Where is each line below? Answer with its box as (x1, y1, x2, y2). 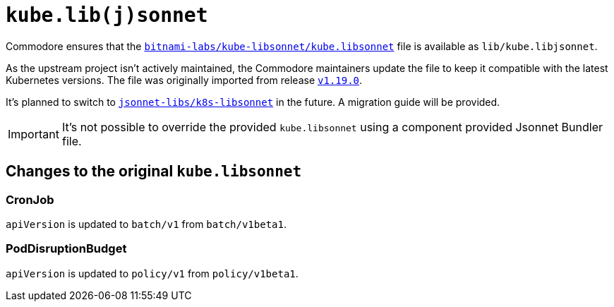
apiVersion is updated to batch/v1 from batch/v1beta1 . (6, 217, 287, 230)
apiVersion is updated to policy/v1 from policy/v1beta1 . (6, 267, 299, 279)
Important (8, 126, 59, 141)
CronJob (6, 192, 54, 207)
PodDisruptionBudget (6, 241, 127, 256)
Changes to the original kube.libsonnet (6, 162, 302, 181)
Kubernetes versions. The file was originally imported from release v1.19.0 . (6, 73, 363, 86)
